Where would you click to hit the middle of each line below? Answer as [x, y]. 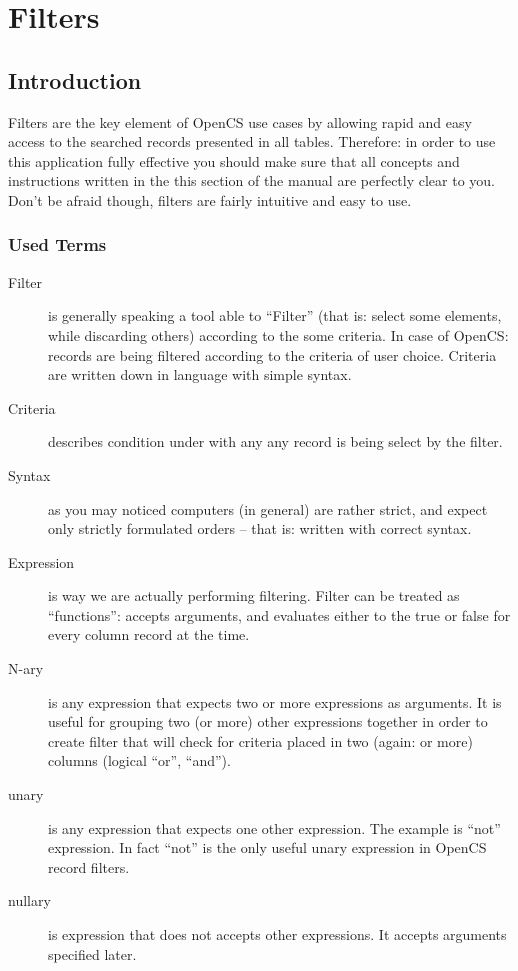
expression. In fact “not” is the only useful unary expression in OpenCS [267, 847]
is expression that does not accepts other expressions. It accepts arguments [277, 934]
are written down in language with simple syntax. [200, 374]
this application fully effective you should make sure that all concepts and [234, 160]
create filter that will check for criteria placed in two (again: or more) [260, 740]
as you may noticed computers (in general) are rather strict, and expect [268, 508]
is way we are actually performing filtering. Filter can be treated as [254, 595]
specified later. [92, 953]
